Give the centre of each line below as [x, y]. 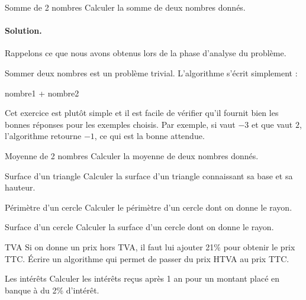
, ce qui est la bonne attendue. [149, 136]
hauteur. [20, 187]
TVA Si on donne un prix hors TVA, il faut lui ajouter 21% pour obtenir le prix [150, 246]
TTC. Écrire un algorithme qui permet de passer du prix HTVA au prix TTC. [147, 258]
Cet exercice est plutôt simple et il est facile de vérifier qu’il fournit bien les [142, 113]
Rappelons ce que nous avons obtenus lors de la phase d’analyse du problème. [146, 53]
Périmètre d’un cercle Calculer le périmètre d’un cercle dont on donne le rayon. [149, 207]
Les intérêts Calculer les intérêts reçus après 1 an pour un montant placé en [142, 278]
